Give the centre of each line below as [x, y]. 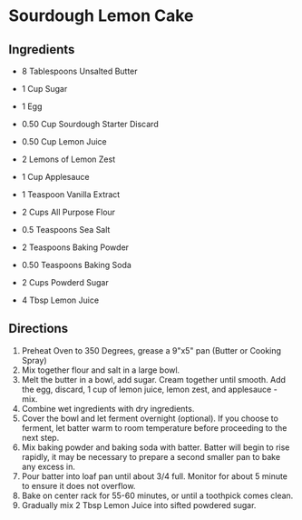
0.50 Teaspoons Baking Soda [77, 265]
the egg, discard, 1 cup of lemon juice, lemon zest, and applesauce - [149, 389]
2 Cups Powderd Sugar [65, 282]
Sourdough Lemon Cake [101, 16]
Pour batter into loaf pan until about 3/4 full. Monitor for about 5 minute [154, 476]
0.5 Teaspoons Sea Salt [66, 230]
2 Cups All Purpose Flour [68, 212]
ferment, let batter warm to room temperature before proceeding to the [154, 427]
